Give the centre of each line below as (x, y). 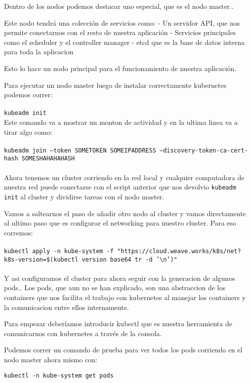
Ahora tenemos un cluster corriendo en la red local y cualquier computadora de (124, 177)
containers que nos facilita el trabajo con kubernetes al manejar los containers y (125, 297)
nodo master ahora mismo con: (51, 360)
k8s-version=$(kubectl (41, 259)
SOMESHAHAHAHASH (48, 159)
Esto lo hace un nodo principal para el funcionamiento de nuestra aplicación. (120, 68)
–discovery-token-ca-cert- (204, 150)
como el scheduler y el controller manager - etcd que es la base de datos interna (124, 42)
